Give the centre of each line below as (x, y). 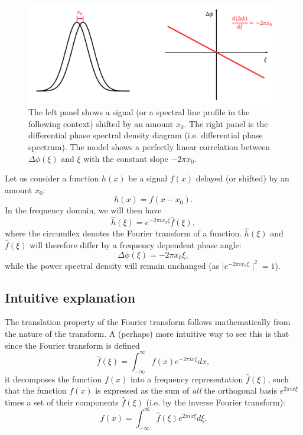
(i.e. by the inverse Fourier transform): (216, 402)
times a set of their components (62, 402)
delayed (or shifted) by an (242, 178)
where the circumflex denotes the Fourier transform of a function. (123, 233)
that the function (36, 390)
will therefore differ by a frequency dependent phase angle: (136, 245)
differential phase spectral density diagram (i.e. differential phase (146, 135)
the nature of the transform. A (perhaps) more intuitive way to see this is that (147, 334)
